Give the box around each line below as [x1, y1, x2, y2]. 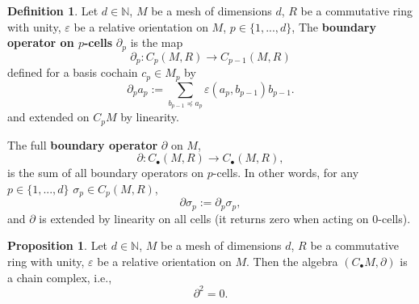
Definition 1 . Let [7, 2, 98, 19]
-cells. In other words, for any [212, 164, 359, 181]
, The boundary [291, 18, 376, 35]
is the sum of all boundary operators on [7, 164, 204, 181]
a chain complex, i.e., [7, 268, 112, 285]
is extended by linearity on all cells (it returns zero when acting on [39, 209, 369, 226]
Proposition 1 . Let [7, 237, 108, 254]
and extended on [7, 108, 90, 125]
